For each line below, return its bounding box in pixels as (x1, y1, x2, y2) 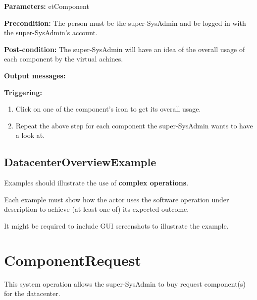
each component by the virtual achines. (4, 54, 123, 64)
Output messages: (4, 70, 66, 80)
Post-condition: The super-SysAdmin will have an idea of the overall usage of (4, 44, 245, 54)
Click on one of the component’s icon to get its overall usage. (15, 104, 201, 114)
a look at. (15, 130, 45, 140)
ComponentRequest (4, 249, 142, 270)
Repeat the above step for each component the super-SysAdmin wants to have (15, 120, 253, 130)
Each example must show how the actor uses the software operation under (4, 194, 229, 204)
